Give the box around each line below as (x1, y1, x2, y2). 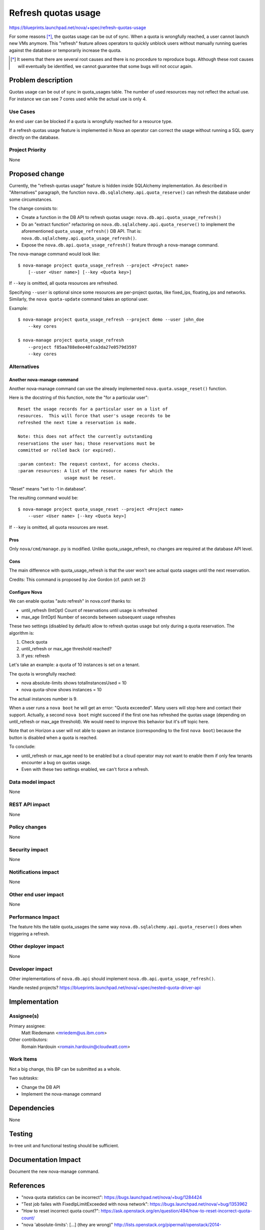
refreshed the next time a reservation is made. (18, 420, 137, 426)
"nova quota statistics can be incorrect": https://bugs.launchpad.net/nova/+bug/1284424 (21, 1194, 202, 1200)
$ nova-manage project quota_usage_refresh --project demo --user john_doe (18, 317, 204, 322)
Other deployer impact (9, 943, 64, 950)
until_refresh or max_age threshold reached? (21, 646, 112, 652)
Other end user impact (9, 891, 64, 898)
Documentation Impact (9, 1155, 81, 1164)
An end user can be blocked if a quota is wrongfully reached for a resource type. (9, 118, 173, 124)
